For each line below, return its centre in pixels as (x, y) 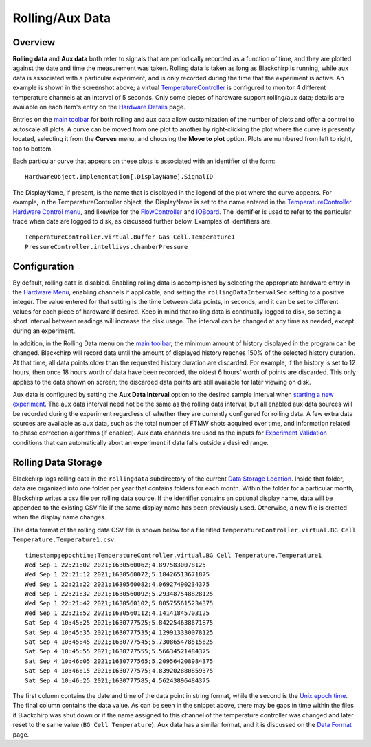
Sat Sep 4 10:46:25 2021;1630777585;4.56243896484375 (117, 680)
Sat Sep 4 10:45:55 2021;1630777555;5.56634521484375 (117, 651)
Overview (34, 42)
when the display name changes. (59, 517)
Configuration (43, 266)
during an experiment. (44, 331)
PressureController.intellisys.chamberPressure (106, 247)
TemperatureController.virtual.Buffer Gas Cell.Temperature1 (130, 237)
